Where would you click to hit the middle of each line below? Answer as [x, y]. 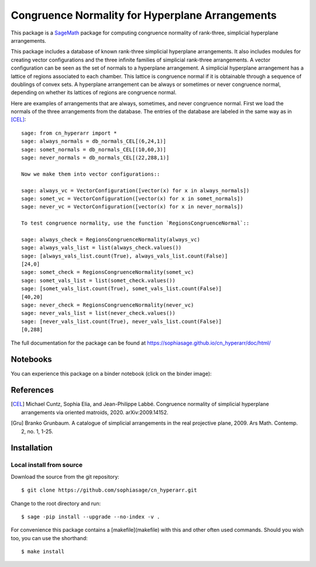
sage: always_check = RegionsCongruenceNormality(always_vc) [111, 239]
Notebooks [31, 360]
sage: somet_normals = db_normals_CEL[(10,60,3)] [94, 150]
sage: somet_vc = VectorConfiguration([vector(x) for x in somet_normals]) [132, 198]
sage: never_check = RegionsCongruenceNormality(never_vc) [108, 305]
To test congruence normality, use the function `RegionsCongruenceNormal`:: [135, 223]
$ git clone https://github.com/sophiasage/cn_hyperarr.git [109, 490]
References [32, 390]
